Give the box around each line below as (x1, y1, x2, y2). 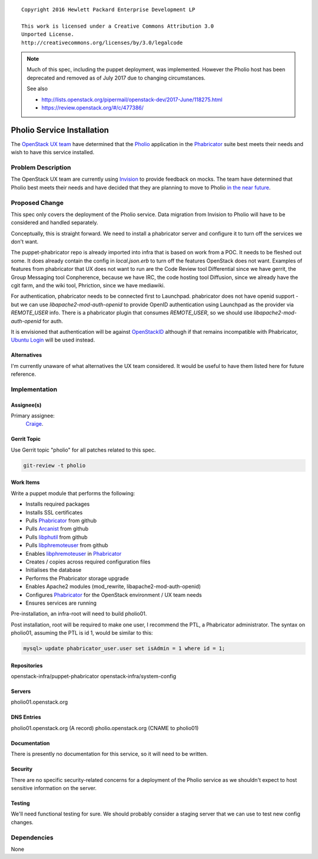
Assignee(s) (11, 401, 42, 409)
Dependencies (11, 833, 54, 841)
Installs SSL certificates (25, 509, 83, 516)
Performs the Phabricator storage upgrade (25, 575, 129, 582)
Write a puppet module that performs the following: (11, 489, 135, 497)
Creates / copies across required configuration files (25, 558, 151, 565)
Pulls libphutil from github (25, 533, 88, 540)
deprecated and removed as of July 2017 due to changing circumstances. (26, 74, 206, 81)
